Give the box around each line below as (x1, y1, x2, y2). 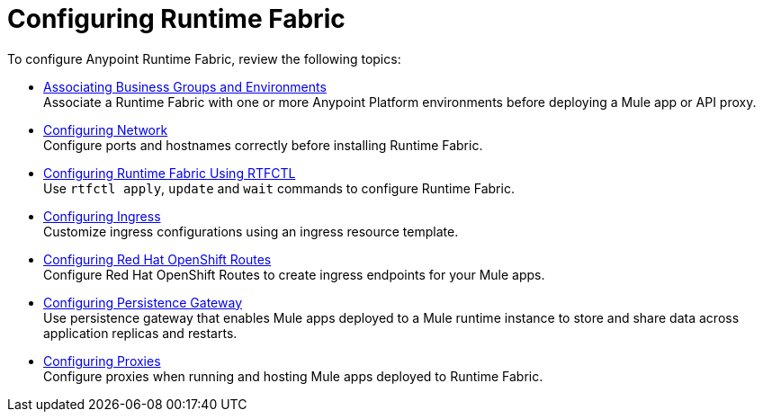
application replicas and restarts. (43, 325, 238, 341)
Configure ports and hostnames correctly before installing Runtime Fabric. (43, 137, 483, 153)
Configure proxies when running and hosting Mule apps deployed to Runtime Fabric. (43, 368, 543, 384)
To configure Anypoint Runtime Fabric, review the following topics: (7, 50, 401, 67)
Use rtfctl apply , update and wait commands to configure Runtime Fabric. (43, 180, 515, 196)
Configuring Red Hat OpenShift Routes (43, 251, 272, 267)
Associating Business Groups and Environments (43, 78, 327, 94)
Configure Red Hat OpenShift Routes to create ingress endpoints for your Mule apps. (43, 266, 545, 282)
